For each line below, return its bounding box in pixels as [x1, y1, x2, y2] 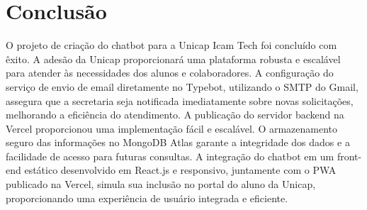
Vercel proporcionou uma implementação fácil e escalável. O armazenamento [6, 121, 338, 136]
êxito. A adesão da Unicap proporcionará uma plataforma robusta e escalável [6, 51, 341, 66]
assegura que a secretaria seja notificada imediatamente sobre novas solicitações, [6, 93, 354, 108]
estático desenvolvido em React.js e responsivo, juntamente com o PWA [24, 162, 337, 177]
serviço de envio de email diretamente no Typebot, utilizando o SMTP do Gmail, [6, 79, 358, 94]
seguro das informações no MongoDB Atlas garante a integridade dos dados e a [6, 135, 350, 150]
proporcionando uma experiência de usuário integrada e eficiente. [6, 190, 288, 205]
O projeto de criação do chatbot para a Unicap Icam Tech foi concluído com [6, 38, 337, 52]
